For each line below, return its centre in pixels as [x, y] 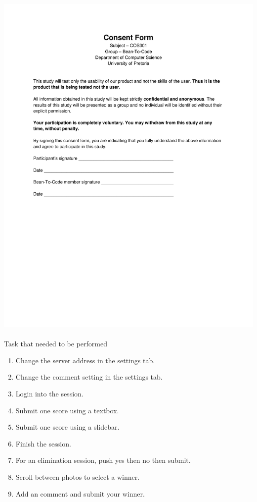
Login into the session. [49, 394]
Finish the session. [43, 443]
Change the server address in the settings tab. [85, 360]
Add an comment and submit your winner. [80, 493]
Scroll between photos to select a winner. [78, 476]
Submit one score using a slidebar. [67, 427]
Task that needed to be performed [56, 344]
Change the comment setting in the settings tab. [89, 377]
